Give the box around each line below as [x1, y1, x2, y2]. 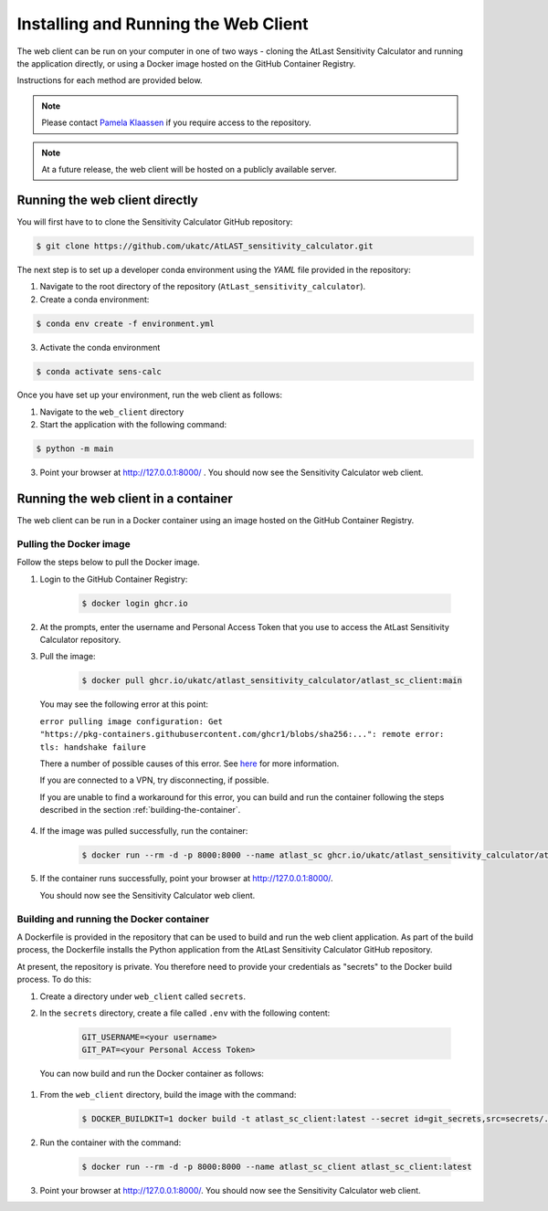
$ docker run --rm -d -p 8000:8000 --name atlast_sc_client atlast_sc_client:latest [81, 1161, 472, 1172]
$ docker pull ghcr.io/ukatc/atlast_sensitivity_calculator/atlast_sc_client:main [81, 676, 463, 686]
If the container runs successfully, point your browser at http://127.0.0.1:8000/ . [39, 873, 333, 884]
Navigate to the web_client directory [39, 406, 184, 417]
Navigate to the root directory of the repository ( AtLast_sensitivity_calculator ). [39, 281, 366, 292]
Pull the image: [39, 651, 96, 662]
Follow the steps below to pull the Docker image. [16, 557, 200, 568]
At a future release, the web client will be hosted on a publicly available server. [41, 163, 337, 174]
